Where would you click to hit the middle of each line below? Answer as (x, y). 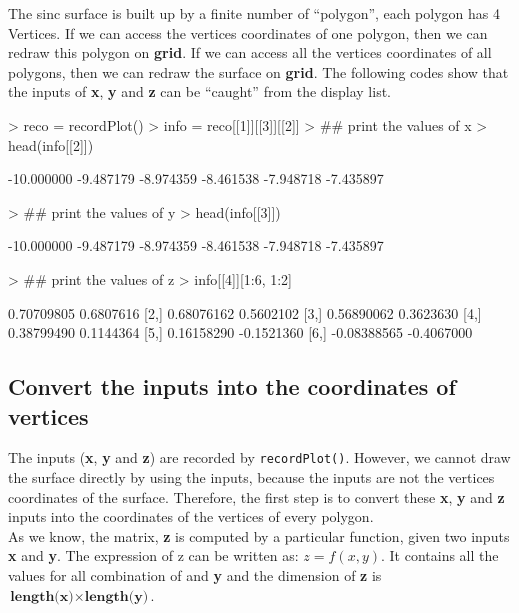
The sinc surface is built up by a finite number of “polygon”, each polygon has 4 (254, 13)
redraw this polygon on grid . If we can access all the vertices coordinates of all (250, 52)
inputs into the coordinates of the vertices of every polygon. (191, 516)
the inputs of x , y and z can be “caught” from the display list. (200, 91)
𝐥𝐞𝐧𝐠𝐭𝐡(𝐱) (42, 596)
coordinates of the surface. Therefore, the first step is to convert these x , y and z (256, 496)
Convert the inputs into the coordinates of (232, 386)
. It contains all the (440, 555)
